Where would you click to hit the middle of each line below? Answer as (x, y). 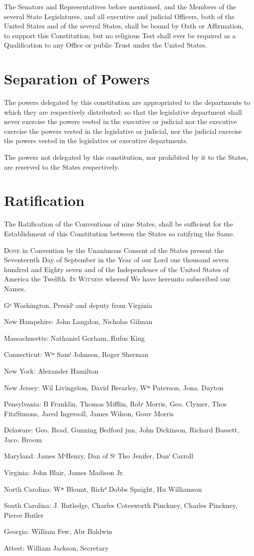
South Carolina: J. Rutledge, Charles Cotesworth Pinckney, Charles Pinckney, (121, 505)
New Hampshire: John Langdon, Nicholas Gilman (78, 321)
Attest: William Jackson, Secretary (56, 548)
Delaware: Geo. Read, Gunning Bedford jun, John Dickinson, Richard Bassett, (122, 430)
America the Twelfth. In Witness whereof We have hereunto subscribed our (117, 279)
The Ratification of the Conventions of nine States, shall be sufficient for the (119, 224)
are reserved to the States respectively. (62, 166)
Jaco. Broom (23, 439)
